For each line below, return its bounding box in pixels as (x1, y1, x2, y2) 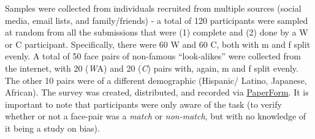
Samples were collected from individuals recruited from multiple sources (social (5, 2, 302, 14)
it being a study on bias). (5, 121, 100, 134)
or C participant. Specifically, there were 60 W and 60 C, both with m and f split (5, 37, 311, 50)
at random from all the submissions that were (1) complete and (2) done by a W (5, 26, 308, 39)
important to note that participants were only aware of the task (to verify (5, 97, 282, 110)
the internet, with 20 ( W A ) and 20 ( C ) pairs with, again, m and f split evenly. (5, 61, 298, 74)
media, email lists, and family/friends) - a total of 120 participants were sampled (5, 13, 308, 26)
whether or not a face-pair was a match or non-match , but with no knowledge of (5, 110, 306, 122)
